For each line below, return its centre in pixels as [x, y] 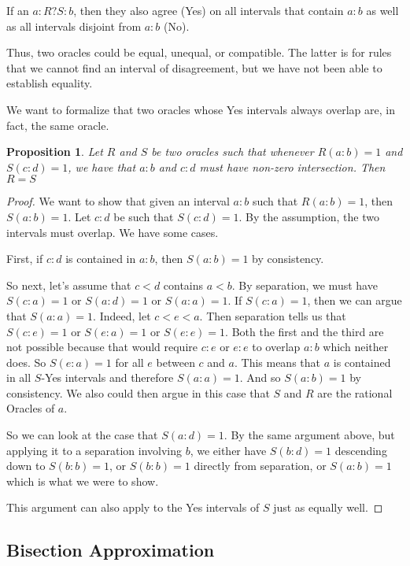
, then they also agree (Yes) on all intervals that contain [209, 10]
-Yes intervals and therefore [107, 377]
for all [129, 362]
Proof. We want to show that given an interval [118, 201]
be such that [144, 216]
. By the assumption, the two [309, 216]
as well [382, 10]
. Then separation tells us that [273, 315]
